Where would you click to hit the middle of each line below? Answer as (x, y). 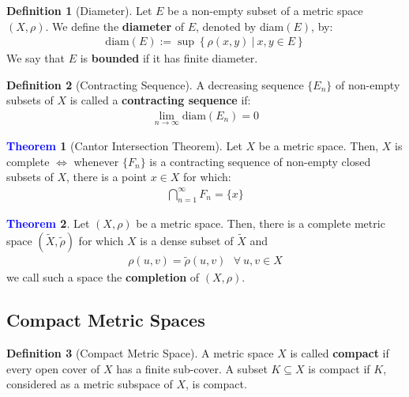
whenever (96, 161)
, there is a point (106, 177)
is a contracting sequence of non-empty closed (260, 161)
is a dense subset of (187, 240)
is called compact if (340, 353)
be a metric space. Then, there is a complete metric (261, 223)
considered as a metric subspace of (90, 384)
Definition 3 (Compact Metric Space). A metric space (140, 353)
